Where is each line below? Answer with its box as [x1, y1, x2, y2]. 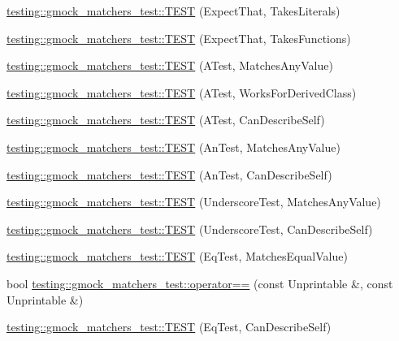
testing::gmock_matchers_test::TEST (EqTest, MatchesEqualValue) [7, 248, 348, 265]
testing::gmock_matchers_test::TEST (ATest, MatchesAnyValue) [7, 57, 333, 74]
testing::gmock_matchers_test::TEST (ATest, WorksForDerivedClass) [7, 84, 357, 101]
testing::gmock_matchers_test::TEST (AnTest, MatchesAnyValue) [7, 138, 340, 155]
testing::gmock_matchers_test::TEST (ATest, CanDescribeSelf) [7, 111, 325, 128]
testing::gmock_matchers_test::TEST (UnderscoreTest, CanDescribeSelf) [7, 220, 373, 237]
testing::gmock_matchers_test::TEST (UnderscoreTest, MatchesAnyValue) [7, 193, 381, 210]
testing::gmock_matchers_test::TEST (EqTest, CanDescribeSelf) [7, 318, 332, 335]
